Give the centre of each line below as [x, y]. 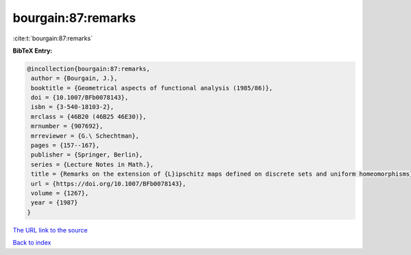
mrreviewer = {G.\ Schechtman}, [85, 136]
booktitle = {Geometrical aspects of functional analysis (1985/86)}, [152, 88]
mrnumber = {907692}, [67, 126]
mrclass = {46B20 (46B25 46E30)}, [89, 117]
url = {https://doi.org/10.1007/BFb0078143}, [109, 184]
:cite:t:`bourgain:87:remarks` [53, 38]
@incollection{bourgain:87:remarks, [89, 69]
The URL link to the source [50, 230]
